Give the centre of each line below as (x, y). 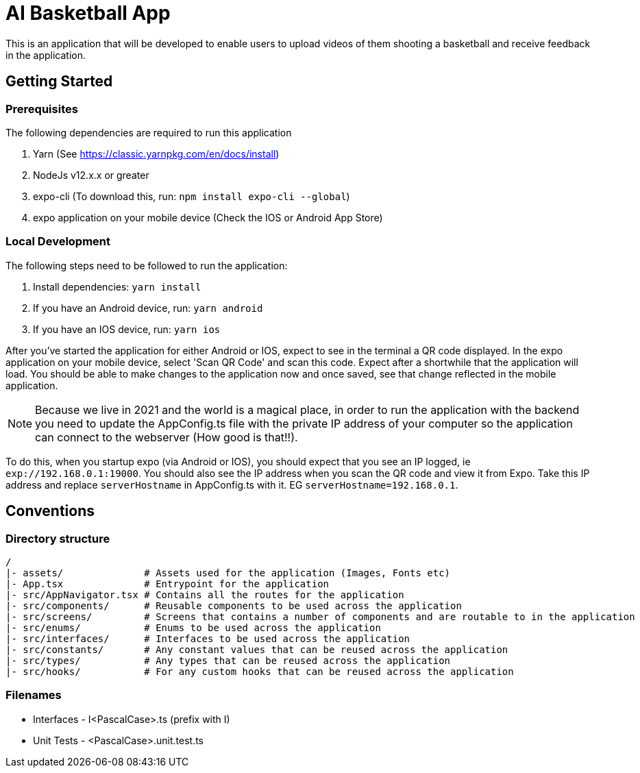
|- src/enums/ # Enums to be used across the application (193, 627)
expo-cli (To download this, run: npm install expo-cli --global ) (192, 196)
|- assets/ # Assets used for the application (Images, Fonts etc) (228, 573)
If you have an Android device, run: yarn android (148, 308)
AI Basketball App (88, 13)
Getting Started (59, 82)
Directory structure (58, 538)
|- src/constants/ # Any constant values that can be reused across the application (257, 649)
